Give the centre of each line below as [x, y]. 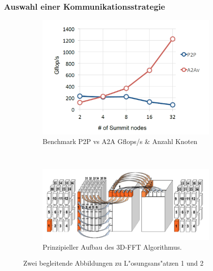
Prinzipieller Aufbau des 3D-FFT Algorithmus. [112, 247]
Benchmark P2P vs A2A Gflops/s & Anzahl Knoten [120, 141]
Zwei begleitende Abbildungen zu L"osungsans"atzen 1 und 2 [114, 263]
